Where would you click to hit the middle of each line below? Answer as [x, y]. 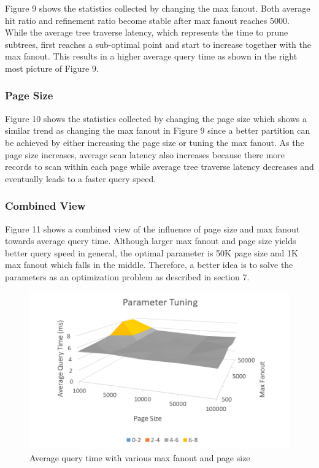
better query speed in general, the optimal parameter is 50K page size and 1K [152, 252]
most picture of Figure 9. [52, 68]
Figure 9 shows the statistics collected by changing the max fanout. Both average [158, 8]
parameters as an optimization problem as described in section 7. [127, 276]
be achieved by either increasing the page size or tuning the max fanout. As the [155, 142]
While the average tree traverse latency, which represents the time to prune [147, 32]
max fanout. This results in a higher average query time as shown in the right [151, 56]
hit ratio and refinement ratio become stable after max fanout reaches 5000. [147, 20]
